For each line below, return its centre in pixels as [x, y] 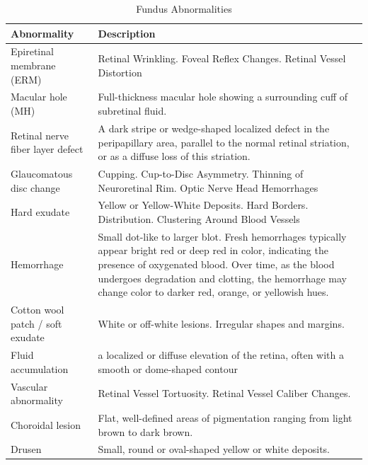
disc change [35, 187]
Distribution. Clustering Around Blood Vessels [199, 218]
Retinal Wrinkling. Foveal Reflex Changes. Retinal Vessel [222, 58]
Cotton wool [38, 310]
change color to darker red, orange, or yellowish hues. [213, 292]
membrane [33, 65]
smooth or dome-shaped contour [168, 368]
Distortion [120, 72]
